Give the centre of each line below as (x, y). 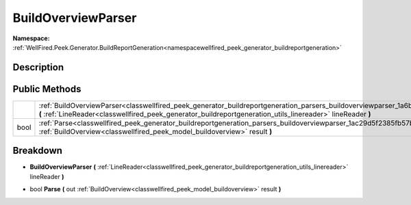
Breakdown (38, 151)
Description (38, 67)
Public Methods (47, 89)
